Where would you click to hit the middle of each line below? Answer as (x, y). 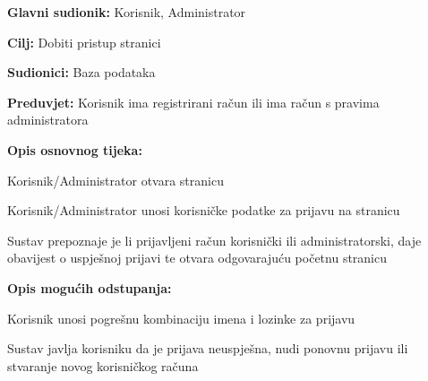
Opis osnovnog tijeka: (75, 149)
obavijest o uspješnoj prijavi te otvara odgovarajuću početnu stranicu (197, 258)
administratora (48, 120)
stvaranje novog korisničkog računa (103, 365)
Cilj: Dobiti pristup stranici (84, 42)
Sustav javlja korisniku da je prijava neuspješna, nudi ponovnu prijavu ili (208, 348)
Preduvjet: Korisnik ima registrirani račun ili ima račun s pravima (193, 102)
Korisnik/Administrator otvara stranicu (116, 180)
